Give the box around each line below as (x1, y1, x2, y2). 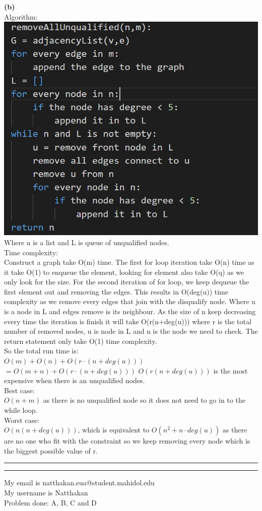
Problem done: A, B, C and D (4, 497, 97, 507)
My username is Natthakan (4, 487, 88, 497)
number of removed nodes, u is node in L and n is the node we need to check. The (4, 326, 258, 336)
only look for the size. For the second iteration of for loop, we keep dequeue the (4, 276, 249, 287)
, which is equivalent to (78, 424, 150, 435)
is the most (213, 365, 248, 376)
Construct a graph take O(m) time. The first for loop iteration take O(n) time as (4, 257, 254, 267)
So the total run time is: (4, 345, 79, 356)
